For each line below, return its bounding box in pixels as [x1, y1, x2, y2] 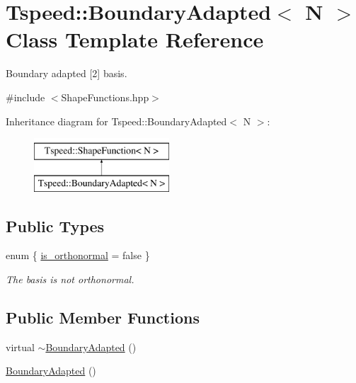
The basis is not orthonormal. [6, 272, 134, 287]
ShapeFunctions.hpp [61, 89, 149, 104]
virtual [6, 339, 35, 354]
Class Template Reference [6, 25, 264, 54]
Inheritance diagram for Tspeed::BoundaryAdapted [6, 113, 227, 128]
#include [6, 89, 45, 104]
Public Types [6, 215, 105, 236]
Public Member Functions [6, 307, 200, 328]
